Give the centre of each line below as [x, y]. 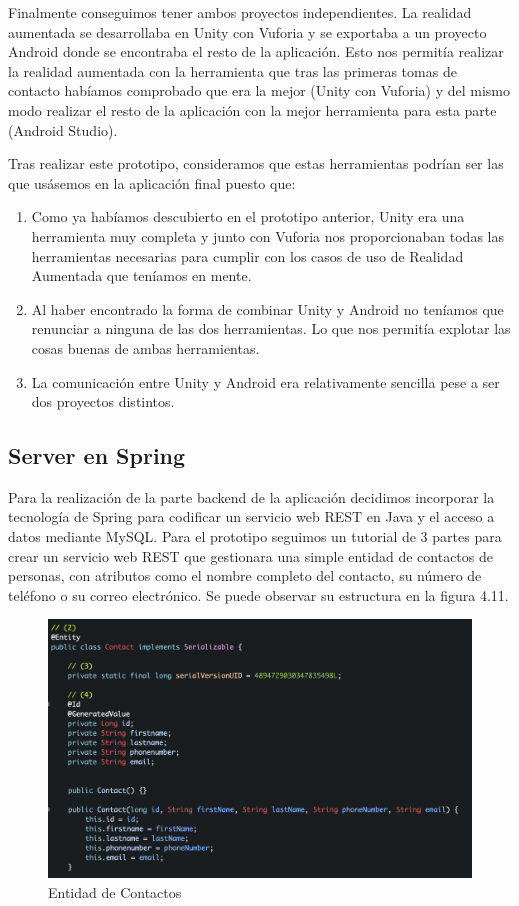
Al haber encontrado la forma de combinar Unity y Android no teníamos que [267, 308]
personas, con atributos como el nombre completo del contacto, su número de [245, 575]
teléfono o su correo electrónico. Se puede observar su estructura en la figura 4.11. [258, 594]
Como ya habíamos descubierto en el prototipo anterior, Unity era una [248, 216]
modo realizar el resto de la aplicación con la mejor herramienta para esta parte [252, 109]
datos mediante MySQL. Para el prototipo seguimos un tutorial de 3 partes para [255, 536]
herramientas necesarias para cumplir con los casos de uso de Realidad [247, 255]
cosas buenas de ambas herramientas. [145, 347]
